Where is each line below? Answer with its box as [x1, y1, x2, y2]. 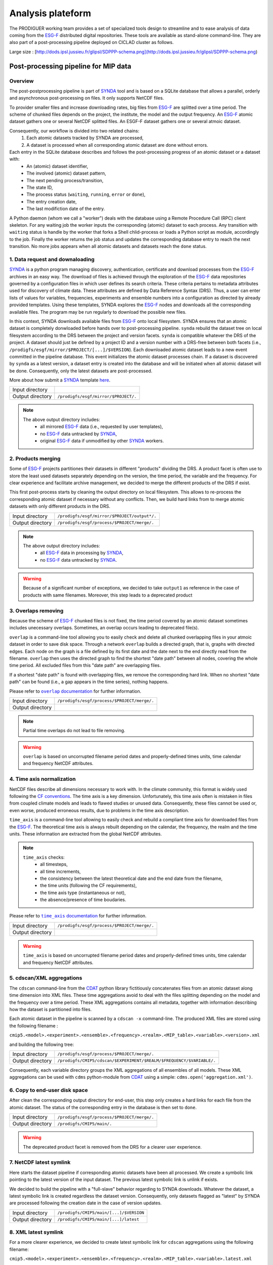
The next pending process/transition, [26, 177, 104, 183]
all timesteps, [40, 861, 68, 867]
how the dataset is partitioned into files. [9, 1006, 92, 1012]
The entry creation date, [26, 198, 77, 204]
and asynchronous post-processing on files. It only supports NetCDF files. [9, 95, 164, 101]
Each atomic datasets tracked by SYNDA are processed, [26, 135, 144, 141]
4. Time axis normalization [9, 776, 76, 783]
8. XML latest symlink [9, 1229, 64, 1236]
